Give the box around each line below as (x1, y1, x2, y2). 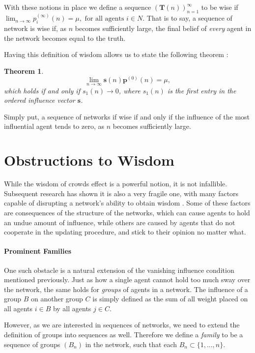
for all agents (85, 15, 124, 23)
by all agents (53, 303, 91, 313)
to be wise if (201, 2, 238, 12)
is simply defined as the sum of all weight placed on (92, 294, 248, 304)
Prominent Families (4, 246, 72, 256)
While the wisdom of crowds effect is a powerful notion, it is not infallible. (4, 178, 227, 189)
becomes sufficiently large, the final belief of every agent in (75, 23, 252, 33)
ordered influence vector (4, 95, 75, 105)
